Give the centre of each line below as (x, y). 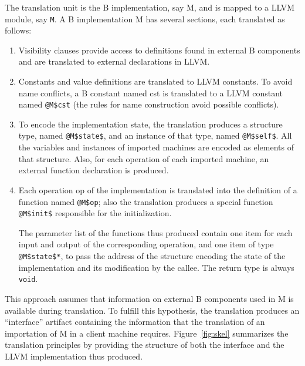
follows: (18, 30)
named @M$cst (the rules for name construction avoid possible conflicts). (149, 104)
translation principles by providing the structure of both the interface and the (145, 345)
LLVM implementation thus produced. (74, 356)
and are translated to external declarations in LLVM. (114, 61)
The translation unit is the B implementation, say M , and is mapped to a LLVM (150, 7)
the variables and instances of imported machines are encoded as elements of (156, 147)
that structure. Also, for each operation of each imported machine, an (144, 158)
